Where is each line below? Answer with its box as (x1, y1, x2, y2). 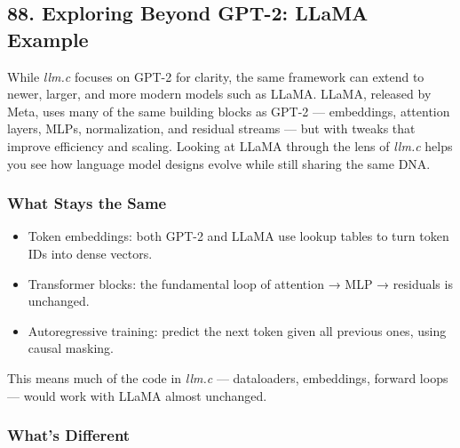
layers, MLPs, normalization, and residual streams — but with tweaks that (7, 119, 416, 138)
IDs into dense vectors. (28, 244, 153, 262)
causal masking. (28, 339, 115, 357)
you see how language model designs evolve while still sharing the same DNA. (7, 154, 431, 172)
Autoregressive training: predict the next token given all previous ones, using (28, 321, 447, 340)
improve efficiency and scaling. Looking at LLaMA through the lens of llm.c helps (7, 136, 453, 155)
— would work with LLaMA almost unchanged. (7, 386, 267, 404)
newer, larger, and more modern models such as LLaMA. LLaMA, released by (7, 84, 432, 103)
